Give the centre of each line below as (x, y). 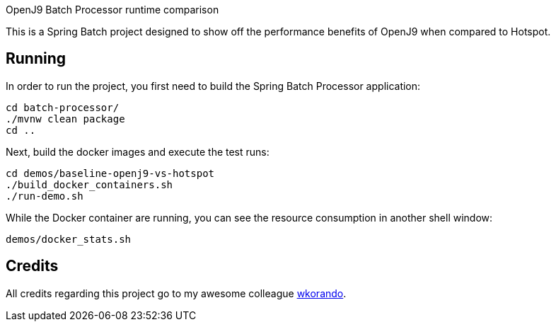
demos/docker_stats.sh (69, 239)
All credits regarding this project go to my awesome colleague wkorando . (176, 293)
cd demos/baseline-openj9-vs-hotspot (110, 173)
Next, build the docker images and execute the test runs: (138, 151)
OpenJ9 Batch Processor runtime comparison (112, 10)
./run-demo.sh (45, 196)
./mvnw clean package (65, 119)
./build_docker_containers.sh (89, 184)
